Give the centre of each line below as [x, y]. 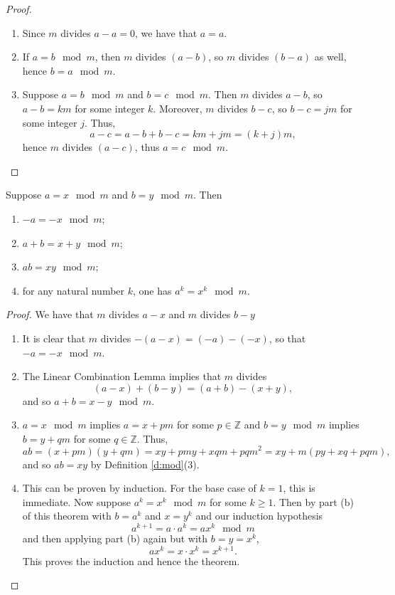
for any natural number [74, 290]
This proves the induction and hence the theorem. [131, 560]
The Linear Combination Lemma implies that [122, 376]
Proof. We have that [50, 314]
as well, [330, 57]
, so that [287, 338]
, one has [152, 290]
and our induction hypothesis [259, 516]
